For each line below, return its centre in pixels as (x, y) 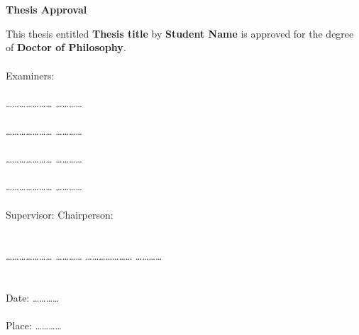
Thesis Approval (46, 10)
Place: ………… (34, 325)
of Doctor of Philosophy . (66, 47)
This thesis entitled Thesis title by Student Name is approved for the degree (180, 33)
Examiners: (30, 75)
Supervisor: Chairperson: (60, 214)
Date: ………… (33, 298)
